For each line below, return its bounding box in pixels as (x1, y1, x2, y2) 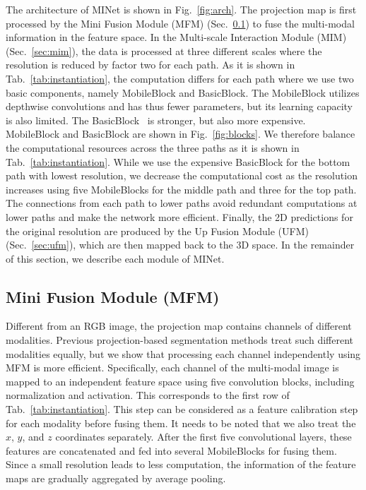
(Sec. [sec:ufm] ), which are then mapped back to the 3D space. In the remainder (6, 237, 355, 252)
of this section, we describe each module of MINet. (6, 251, 225, 265)
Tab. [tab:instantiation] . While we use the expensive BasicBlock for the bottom (6, 154, 350, 169)
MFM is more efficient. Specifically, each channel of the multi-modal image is (6, 360, 339, 375)
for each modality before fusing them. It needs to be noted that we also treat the (6, 415, 356, 430)
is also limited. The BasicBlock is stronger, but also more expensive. (6, 112, 306, 127)
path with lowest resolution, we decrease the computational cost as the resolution (6, 168, 358, 183)
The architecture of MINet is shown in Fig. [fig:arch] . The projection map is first (6, 2, 357, 16)
